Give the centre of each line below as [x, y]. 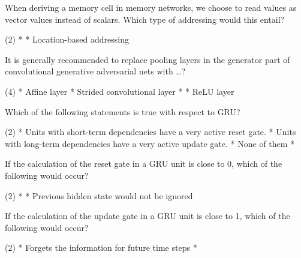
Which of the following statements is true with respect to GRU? [123, 111]
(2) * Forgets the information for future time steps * [101, 247]
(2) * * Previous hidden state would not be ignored [99, 195]
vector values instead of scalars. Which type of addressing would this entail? [145, 19]
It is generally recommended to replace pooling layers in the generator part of [148, 59]
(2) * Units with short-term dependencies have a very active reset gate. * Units [150, 132]
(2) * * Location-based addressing [67, 39]
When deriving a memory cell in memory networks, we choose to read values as [151, 7]
